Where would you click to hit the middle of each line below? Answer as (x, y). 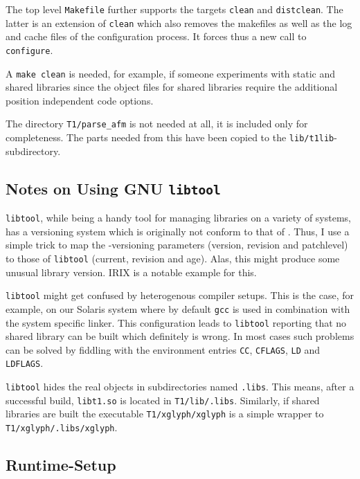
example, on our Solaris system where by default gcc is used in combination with (178, 308)
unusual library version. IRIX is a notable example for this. (131, 272)
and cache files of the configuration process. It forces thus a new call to (156, 36)
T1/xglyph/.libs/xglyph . (62, 427)
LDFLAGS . (25, 363)
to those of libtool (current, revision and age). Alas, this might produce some (173, 258)
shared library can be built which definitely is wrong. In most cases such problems (180, 336)
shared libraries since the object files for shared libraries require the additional (172, 87)
